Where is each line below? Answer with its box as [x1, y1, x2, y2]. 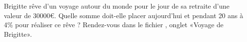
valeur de [4, 10, 31, 20]
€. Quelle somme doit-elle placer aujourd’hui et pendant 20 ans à [50, 10, 243, 20]
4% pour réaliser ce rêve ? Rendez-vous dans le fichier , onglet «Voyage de [4, 20, 224, 30]
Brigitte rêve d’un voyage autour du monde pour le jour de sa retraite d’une [4, 1, 230, 10]
